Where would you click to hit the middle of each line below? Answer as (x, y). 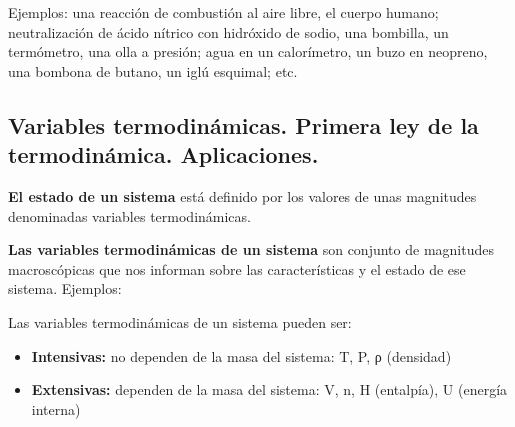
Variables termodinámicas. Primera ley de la (243, 124)
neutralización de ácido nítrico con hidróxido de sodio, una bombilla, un (228, 31)
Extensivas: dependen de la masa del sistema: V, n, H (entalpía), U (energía (269, 389)
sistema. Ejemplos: (65, 288)
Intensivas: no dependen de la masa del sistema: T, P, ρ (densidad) (241, 355)
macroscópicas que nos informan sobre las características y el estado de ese (237, 268)
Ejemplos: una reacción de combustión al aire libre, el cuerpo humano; (223, 12)
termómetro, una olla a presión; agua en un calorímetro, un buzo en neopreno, (248, 51)
